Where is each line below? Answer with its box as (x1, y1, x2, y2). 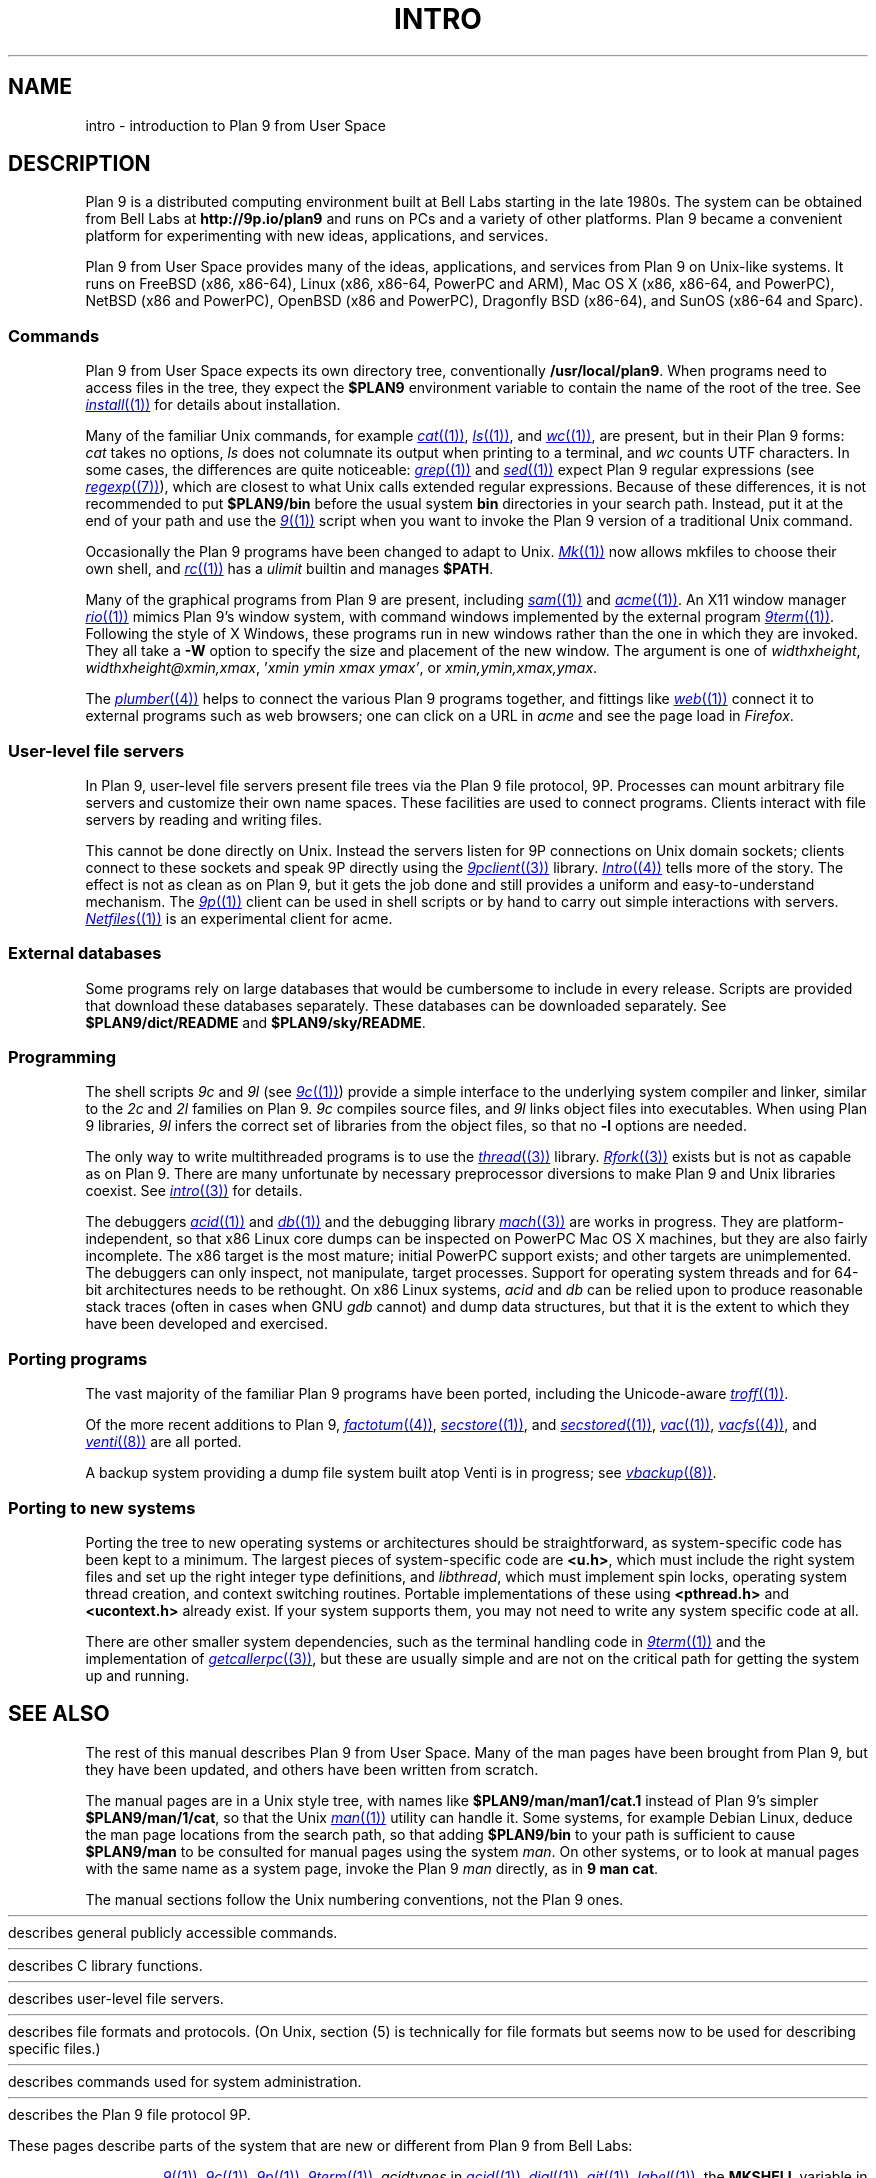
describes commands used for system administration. (8, 2072, 362, 2090)
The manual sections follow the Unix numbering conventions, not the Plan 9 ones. (85, 1890, 624, 1908)
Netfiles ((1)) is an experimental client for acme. (85, 909, 393, 927)
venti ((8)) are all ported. (85, 1433, 242, 1451)
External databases (8, 943, 162, 964)
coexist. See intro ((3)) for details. (85, 1182, 303, 1200)
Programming (8, 1047, 116, 1068)
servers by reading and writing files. (85, 810, 323, 828)
